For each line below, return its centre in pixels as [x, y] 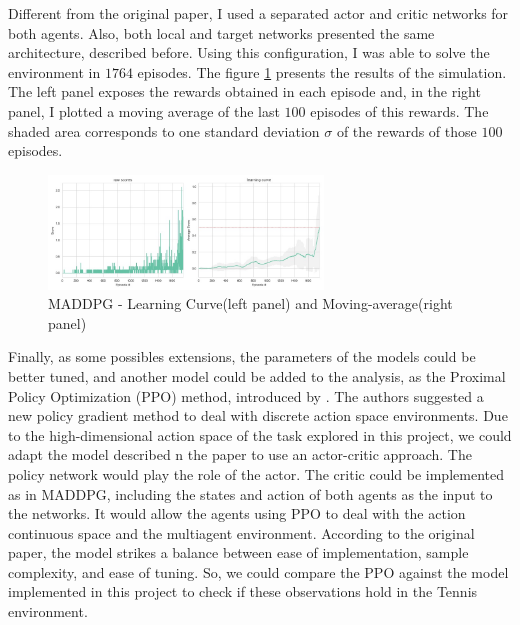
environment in [54, 71]
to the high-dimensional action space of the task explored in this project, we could [260, 434]
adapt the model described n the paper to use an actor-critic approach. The [240, 454]
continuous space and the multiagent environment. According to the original [241, 532]
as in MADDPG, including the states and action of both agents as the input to [250, 493]
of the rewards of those [406, 130]
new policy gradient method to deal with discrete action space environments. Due [258, 415]
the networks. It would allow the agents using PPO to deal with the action [237, 513]
